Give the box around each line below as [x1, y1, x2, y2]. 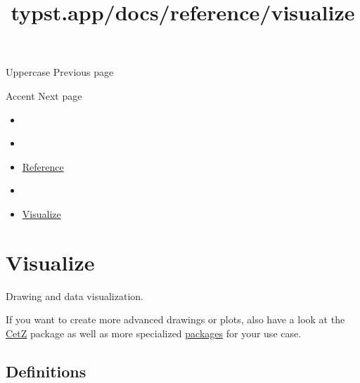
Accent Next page [6, 88, 82, 103]
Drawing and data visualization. [6, 288, 143, 303]
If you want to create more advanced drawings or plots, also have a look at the [6, 312, 345, 327]
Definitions [6, 360, 86, 382]
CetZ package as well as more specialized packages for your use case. [6, 325, 302, 340]
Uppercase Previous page [6, 65, 114, 79]
